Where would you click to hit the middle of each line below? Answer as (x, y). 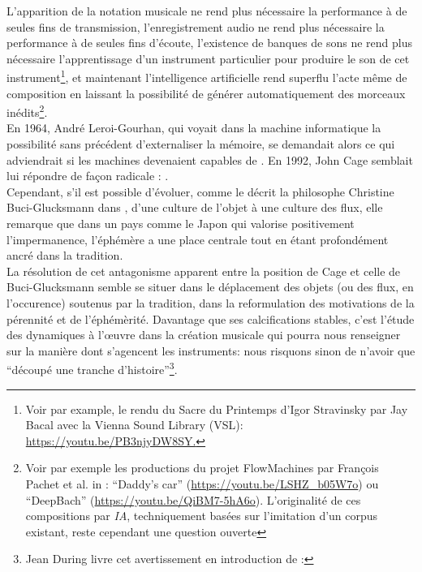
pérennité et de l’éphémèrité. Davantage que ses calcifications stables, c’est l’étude (211, 318)
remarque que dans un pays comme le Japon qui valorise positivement (181, 224)
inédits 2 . (27, 111)
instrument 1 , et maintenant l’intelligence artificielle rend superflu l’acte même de (207, 76)
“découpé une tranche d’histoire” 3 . (92, 368)
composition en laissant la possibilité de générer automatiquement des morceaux (206, 93)
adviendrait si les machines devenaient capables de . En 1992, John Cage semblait (210, 159)
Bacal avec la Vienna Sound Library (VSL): (134, 425)
